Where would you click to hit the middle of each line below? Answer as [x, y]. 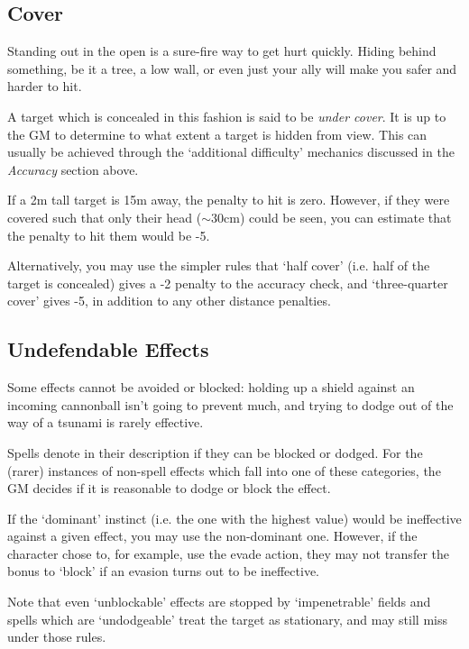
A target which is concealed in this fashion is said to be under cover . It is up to [227, 116]
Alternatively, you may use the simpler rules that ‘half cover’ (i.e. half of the [219, 265]
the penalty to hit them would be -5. [109, 235]
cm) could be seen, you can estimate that [338, 217]
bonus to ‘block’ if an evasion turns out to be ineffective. [163, 571]
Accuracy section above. [73, 169]
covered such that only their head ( [105, 217]
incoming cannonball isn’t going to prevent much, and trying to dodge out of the [230, 404]
